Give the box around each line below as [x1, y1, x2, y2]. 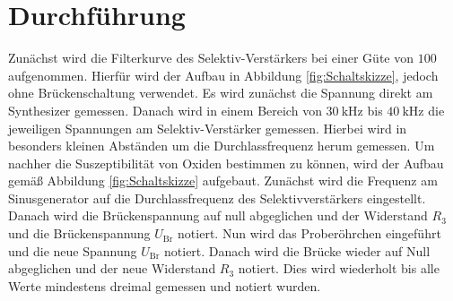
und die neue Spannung [8, 241, 137, 260]
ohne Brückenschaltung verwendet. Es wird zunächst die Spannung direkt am [8, 83, 433, 102]
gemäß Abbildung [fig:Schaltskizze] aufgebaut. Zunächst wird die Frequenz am [8, 171, 438, 190]
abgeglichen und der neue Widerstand [8, 259, 216, 278]
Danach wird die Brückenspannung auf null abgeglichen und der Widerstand [8, 206, 428, 225]
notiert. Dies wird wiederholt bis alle [238, 259, 440, 278]
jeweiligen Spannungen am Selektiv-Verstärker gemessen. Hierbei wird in [8, 118, 407, 137]
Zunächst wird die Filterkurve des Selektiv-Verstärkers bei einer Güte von [8, 48, 414, 67]
